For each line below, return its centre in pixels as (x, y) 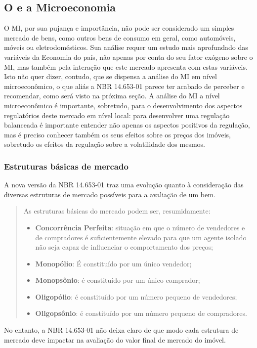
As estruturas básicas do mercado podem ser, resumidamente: (117, 211)
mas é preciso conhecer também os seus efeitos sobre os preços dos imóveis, (117, 134)
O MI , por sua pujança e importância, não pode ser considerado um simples (119, 28)
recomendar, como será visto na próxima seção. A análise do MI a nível (112, 96)
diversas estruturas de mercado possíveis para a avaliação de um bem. (110, 194)
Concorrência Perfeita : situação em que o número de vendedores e (140, 227)
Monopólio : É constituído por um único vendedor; (113, 263)
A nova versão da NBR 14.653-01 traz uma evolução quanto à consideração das (124, 185)
